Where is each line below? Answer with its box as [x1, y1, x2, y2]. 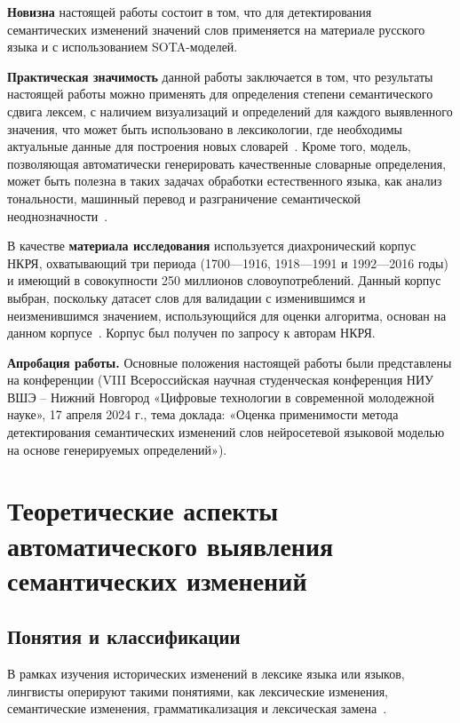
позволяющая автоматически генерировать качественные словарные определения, [7, 154, 447, 172]
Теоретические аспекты [7, 492, 279, 528]
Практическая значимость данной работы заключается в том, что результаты [7, 67, 433, 85]
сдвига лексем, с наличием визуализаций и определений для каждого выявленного [7, 101, 453, 120]
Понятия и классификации [7, 623, 241, 650]
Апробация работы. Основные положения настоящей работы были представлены [7, 353, 452, 371]
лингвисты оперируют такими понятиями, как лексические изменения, [7, 681, 389, 700]
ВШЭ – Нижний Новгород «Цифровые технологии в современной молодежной [7, 387, 434, 406]
